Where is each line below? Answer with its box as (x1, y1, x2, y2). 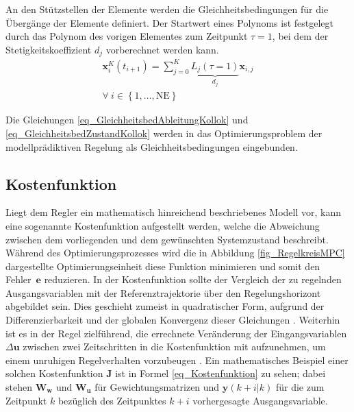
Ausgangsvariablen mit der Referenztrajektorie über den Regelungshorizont (5, 285, 321, 300)
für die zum (275, 380, 325, 394)
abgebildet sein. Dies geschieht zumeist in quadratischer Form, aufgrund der (5, 299, 325, 313)
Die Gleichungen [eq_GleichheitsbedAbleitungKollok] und (5, 112, 249, 127)
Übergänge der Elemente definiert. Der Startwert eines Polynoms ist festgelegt (5, 15, 334, 29)
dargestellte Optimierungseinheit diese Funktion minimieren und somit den (5, 258, 320, 273)
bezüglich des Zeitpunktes (58, 393, 166, 407)
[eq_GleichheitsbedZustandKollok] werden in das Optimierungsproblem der (5, 125, 323, 140)
